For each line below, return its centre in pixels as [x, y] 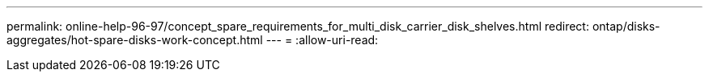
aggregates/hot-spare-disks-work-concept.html [135, 40]
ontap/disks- [626, 26]
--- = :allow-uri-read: [322, 40]
